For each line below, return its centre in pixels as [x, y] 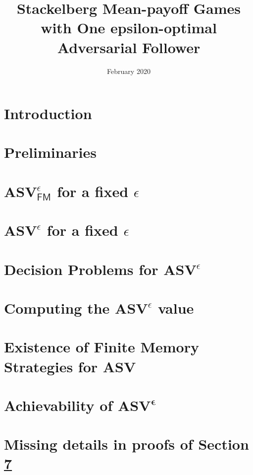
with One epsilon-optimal [129, 28]
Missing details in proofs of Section [126, 444]
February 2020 [129, 71]
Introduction [48, 113]
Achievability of [58, 405]
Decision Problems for [81, 269]
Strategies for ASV [70, 366]
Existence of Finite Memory [101, 347]
